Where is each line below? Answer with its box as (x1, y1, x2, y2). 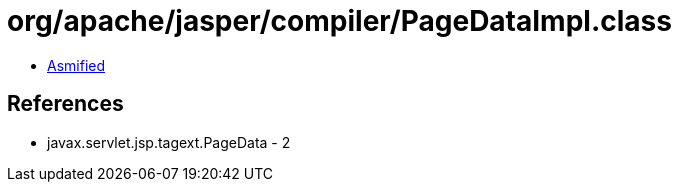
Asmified (47, 56, 106, 74)
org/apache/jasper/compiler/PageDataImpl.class (7, 4, 672, 38)
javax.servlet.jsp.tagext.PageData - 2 (47, 133, 291, 151)
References (7, 91, 124, 117)
